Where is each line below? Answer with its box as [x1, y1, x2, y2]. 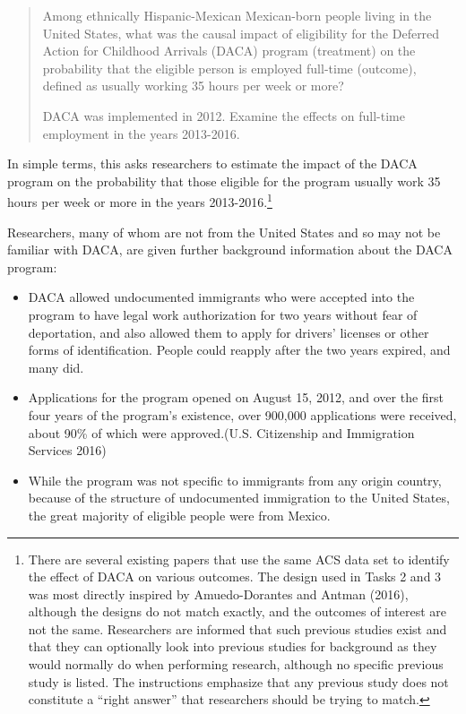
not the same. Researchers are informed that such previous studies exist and [28, 619, 447, 638]
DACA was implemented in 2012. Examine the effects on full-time [42, 106, 405, 125]
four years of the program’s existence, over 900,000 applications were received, [28, 405, 457, 424]
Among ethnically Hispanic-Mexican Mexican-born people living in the [42, 6, 432, 24]
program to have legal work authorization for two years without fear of [28, 305, 418, 323]
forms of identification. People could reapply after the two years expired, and [28, 340, 451, 359]
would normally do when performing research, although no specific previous [28, 655, 444, 674]
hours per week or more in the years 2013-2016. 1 [7, 190, 272, 211]
